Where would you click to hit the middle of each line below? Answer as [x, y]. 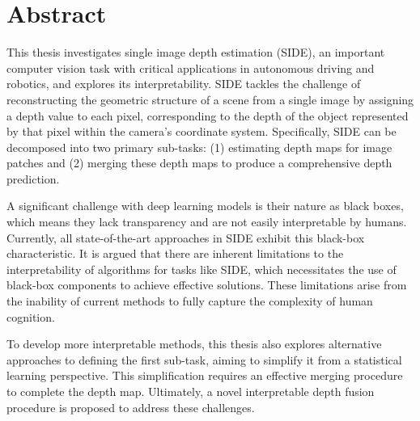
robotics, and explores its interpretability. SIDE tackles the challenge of [184, 84]
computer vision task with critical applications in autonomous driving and [191, 67]
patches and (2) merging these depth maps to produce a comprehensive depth [199, 163]
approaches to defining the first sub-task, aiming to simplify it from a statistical [204, 359]
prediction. [33, 178]
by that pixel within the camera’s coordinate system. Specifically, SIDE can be [202, 131]
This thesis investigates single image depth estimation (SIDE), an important [196, 52]
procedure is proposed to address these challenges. [131, 407]
